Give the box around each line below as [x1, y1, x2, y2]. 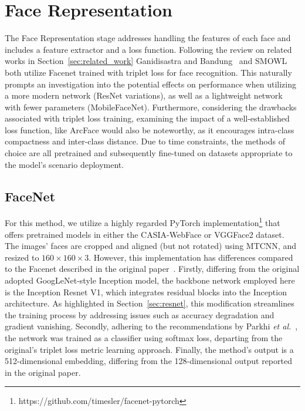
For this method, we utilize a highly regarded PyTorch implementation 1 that [5, 215, 280, 229]
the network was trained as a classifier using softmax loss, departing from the [5, 332, 283, 344]
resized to [5, 251, 39, 263]
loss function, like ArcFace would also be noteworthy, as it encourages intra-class [5, 123, 294, 136]
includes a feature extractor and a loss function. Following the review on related [5, 43, 292, 55]
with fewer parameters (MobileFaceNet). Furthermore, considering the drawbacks [5, 100, 297, 113]
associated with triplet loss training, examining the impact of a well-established [5, 112, 290, 124]
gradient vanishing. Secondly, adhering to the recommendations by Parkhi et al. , [5, 320, 298, 332]
